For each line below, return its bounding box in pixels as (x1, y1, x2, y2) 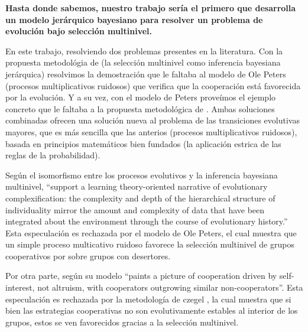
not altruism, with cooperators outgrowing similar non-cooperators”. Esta (37, 281, 303, 294)
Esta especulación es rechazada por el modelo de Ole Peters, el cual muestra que (5, 226, 297, 239)
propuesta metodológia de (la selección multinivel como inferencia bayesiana (5, 56, 281, 69)
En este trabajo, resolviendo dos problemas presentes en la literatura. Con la (5, 44, 283, 57)
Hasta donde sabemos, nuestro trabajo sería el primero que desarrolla (5, 2, 296, 14)
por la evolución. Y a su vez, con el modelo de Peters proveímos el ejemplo (5, 91, 276, 103)
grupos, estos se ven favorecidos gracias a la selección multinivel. (5, 315, 239, 328)
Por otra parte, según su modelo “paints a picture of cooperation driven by (5, 269, 277, 282)
